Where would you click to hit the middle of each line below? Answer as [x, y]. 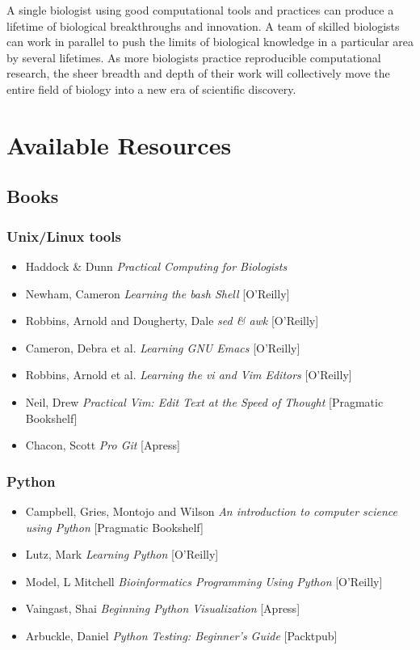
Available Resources [119, 144]
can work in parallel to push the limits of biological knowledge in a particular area [210, 42]
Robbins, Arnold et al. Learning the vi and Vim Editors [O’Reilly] [189, 375]
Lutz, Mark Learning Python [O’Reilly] [122, 554]
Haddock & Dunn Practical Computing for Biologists [156, 266]
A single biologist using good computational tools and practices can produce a [200, 10]
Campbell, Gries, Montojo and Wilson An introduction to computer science [211, 511]
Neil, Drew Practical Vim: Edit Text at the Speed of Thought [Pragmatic [204, 401]
